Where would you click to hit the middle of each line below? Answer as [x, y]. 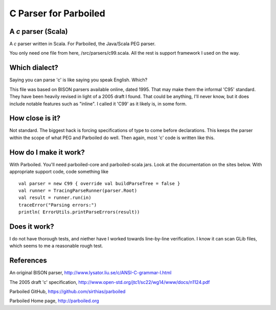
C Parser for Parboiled [57, 13]
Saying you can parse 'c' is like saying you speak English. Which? [78, 80]
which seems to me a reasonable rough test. [56, 246]
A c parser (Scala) [39, 31]
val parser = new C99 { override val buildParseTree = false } [99, 183]
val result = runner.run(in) [55, 198]
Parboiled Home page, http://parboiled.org [54, 301]
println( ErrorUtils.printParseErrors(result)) [79, 212]
